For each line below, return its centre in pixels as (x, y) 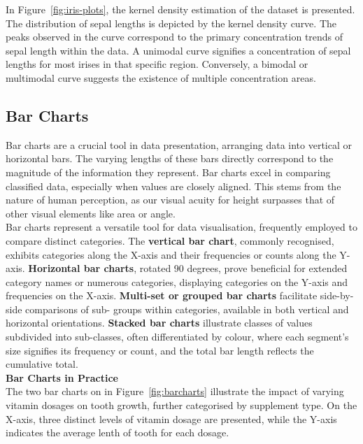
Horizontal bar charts (81, 268)
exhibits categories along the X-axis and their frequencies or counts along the (171, 254)
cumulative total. (42, 364)
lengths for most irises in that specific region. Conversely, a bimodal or (157, 64)
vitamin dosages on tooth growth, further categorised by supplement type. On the (181, 405)
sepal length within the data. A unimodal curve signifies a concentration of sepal (178, 50)
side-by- (337, 295)
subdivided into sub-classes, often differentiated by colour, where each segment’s (177, 337)
